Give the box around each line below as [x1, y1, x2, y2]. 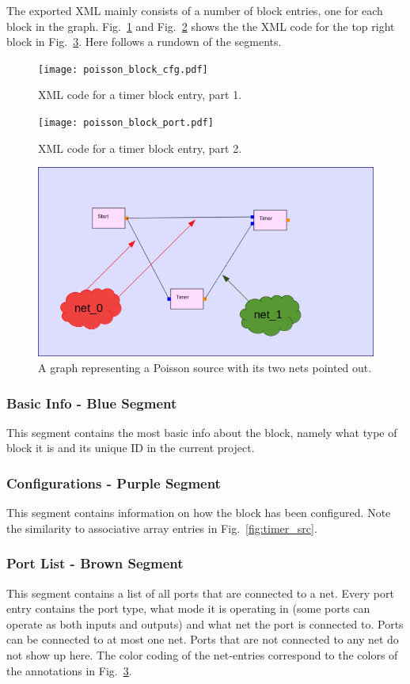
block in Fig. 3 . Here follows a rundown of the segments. [6, 33, 282, 50]
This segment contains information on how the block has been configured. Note [6, 504, 391, 521]
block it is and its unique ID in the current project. [6, 439, 255, 456]
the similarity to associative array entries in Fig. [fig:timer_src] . [6, 519, 317, 536]
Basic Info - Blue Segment [6, 393, 177, 412]
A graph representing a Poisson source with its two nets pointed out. [38, 359, 372, 376]
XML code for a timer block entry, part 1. [38, 86, 242, 103]
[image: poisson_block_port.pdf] [38, 117, 214, 129]
